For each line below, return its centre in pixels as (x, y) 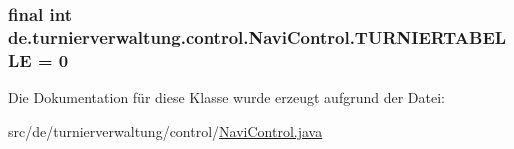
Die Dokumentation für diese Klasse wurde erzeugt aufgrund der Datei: (226, 97)
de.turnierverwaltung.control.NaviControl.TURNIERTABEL (257, 36)
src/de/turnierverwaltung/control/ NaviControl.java (165, 130)
